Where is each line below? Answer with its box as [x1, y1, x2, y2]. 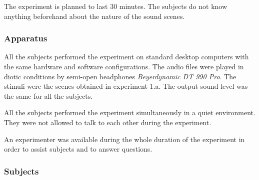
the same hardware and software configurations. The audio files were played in [4, 61, 244, 71]
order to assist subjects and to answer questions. [4, 144, 152, 154]
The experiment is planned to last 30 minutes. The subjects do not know [4, 1, 227, 11]
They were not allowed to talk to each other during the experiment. [4, 117, 211, 127]
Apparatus [4, 32, 47, 44]
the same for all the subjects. [4, 90, 93, 101]
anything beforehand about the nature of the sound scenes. [4, 10, 185, 21]
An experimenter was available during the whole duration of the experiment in [4, 134, 245, 144]
